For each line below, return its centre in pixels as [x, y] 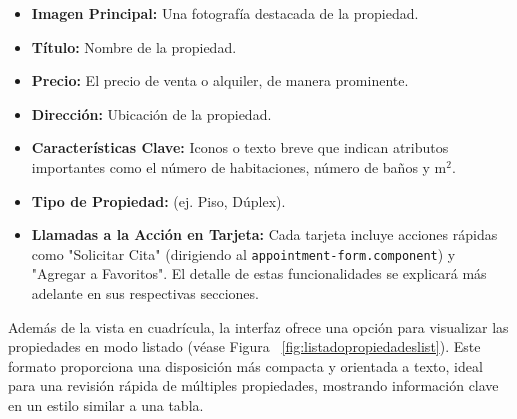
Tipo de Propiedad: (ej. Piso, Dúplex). [158, 200]
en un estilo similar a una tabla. [106, 404]
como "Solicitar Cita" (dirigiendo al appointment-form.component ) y [243, 253]
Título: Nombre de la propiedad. [134, 46]
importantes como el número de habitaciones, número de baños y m [239, 166]
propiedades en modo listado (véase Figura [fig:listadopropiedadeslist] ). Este [244, 346]
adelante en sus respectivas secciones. [145, 293]
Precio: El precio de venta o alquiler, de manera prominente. [220, 80]
